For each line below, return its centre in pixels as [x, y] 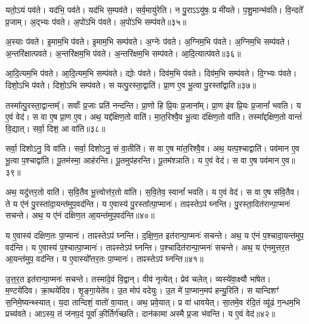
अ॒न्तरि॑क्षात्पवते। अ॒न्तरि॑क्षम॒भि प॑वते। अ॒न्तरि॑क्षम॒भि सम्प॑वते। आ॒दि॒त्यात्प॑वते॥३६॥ [123, 53]
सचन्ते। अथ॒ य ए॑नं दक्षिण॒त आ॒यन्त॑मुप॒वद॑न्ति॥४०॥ [80, 215]
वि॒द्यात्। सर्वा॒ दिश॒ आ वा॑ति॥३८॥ [55, 128]
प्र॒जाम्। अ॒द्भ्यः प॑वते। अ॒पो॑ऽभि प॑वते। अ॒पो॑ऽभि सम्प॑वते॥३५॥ [96, 21]
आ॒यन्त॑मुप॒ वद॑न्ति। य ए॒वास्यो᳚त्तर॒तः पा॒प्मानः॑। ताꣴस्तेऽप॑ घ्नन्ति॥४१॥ [104, 259]
